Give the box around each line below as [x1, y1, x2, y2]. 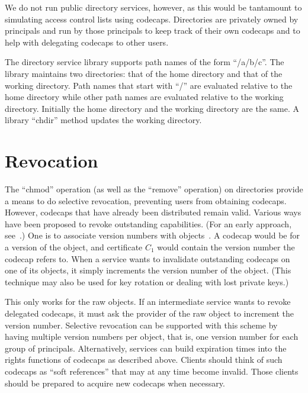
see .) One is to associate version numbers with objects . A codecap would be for [5, 229, 300, 241]
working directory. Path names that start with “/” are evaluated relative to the [5, 79, 293, 91]
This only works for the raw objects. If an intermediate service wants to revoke [5, 295, 291, 308]
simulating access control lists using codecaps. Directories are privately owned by [5, 12, 299, 25]
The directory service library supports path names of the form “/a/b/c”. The [5, 56, 284, 68]
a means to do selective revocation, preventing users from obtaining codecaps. [5, 194, 287, 207]
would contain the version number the [157, 241, 295, 253]
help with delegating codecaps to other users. [5, 36, 169, 48]
